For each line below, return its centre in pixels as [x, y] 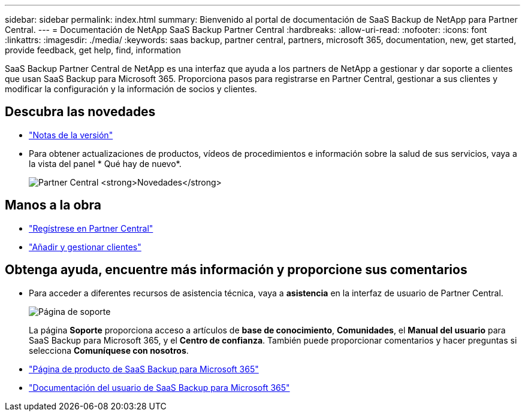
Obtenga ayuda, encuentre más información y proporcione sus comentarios [236, 270]
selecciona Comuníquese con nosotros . [109, 350]
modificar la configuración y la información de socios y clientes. [131, 89]
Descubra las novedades [80, 112]
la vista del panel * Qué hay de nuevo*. [105, 163]
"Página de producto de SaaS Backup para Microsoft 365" [144, 369]
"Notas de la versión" [71, 135]
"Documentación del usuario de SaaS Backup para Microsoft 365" [159, 387]
